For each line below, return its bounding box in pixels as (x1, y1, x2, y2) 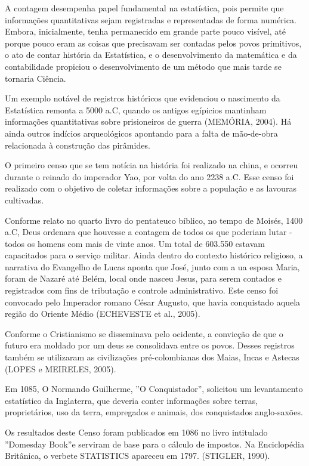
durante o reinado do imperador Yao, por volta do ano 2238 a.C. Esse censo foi (5, 170, 294, 183)
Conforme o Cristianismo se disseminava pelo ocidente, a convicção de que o (5, 327, 283, 340)
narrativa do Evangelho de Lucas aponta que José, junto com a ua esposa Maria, (5, 260, 300, 273)
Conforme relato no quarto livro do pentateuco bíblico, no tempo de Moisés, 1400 (5, 214, 303, 226)
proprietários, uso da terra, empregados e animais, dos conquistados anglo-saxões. (5, 406, 303, 418)
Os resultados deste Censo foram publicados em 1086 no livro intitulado (5, 426, 268, 438)
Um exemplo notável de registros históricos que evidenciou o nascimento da (5, 92, 280, 104)
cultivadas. (5, 193, 44, 206)
